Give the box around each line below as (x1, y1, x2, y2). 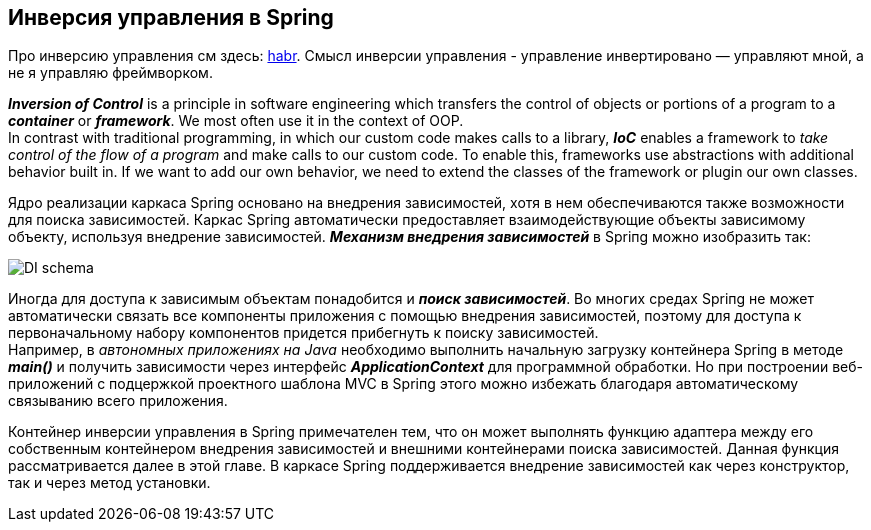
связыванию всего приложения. (8, 392, 228, 410)
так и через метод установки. (8, 474, 211, 492)
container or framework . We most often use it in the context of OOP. (8, 112, 464, 130)
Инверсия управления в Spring (8, 5, 334, 30)
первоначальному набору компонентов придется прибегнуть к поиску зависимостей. (8, 324, 599, 342)
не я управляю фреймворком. (8, 64, 213, 82)
